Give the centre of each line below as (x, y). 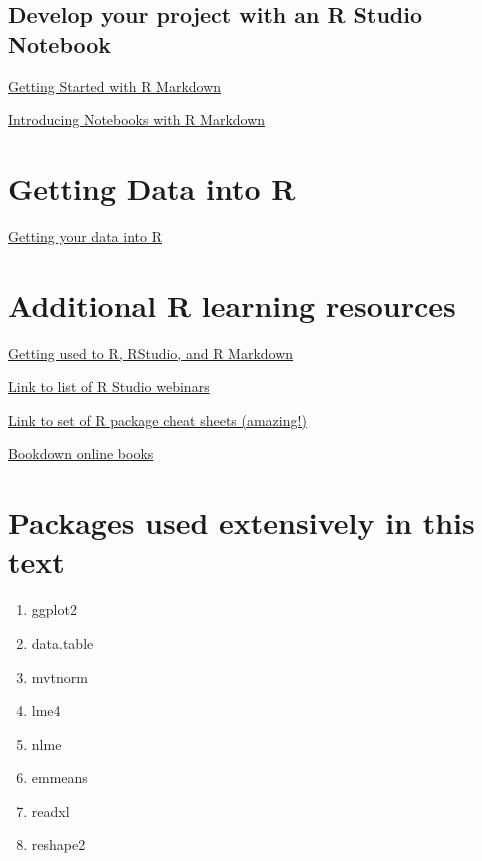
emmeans (59, 777)
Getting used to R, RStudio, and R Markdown (151, 352)
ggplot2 (54, 609)
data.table (62, 642)
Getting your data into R (85, 235)
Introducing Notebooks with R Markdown (137, 119)
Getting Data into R (152, 187)
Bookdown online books (81, 453)
